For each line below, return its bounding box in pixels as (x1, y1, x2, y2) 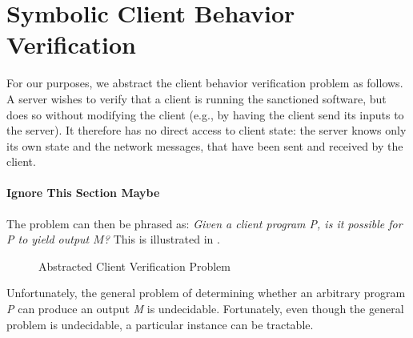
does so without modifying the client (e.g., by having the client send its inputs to (6, 106, 404, 123)
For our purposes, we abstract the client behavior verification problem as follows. (6, 74, 403, 91)
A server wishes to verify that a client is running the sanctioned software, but (6, 90, 387, 107)
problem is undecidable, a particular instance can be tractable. (6, 316, 314, 332)
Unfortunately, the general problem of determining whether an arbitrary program (6, 284, 406, 301)
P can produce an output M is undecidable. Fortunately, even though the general (6, 300, 404, 317)
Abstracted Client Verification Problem (38, 257, 231, 274)
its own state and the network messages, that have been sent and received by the (6, 137, 403, 154)
